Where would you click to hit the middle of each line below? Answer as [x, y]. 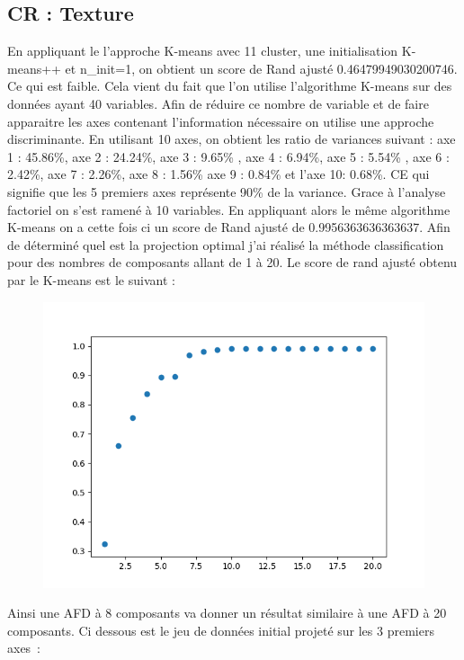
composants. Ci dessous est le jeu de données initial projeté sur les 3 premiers [221, 630]
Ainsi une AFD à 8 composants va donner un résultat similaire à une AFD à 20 [227, 613]
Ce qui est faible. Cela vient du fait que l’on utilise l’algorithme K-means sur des [230, 86]
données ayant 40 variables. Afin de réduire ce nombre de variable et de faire [218, 103]
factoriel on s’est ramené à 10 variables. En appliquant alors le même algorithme [229, 209]
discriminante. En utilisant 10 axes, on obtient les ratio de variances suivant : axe [232, 139]
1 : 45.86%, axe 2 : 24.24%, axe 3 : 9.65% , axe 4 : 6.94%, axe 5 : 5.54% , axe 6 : [228, 156]
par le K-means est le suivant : [91, 279]
